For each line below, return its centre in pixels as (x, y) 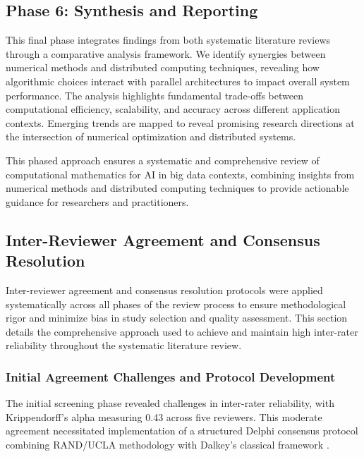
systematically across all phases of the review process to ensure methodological (176, 304)
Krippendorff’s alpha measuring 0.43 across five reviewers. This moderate (164, 416)
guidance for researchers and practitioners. (97, 201)
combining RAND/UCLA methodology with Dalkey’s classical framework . (168, 444)
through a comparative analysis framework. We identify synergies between (166, 53)
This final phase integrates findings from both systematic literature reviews (168, 40)
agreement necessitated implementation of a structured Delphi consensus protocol (182, 431)
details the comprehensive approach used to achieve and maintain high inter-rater (182, 331)
